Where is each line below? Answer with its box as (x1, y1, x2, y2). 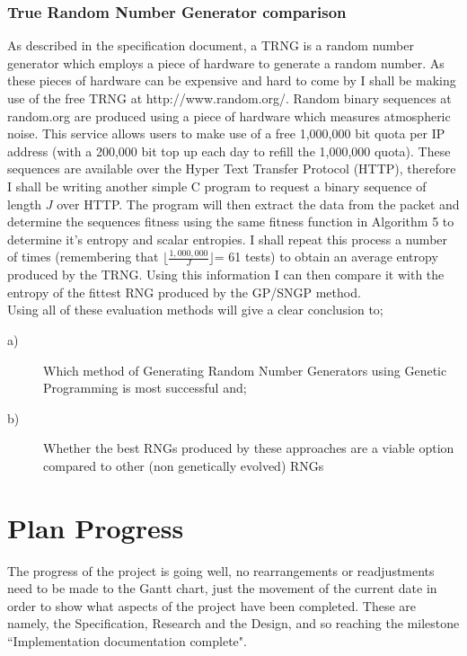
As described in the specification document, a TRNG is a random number (7, 36, 414, 55)
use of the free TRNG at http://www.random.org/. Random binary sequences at (7, 89, 452, 107)
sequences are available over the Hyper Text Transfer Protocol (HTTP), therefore (7, 159, 456, 178)
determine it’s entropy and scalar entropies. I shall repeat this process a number (7, 229, 448, 248)
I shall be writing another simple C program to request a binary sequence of (7, 176, 427, 195)
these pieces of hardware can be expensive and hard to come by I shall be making (7, 71, 456, 90)
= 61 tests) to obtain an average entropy (214, 247, 438, 266)
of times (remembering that (7, 247, 159, 266)
